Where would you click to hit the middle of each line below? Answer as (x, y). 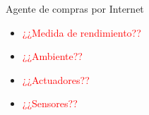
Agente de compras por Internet (75, 8)
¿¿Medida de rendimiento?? (82, 32)
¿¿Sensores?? (50, 103)
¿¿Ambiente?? (52, 56)
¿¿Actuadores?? (56, 79)
